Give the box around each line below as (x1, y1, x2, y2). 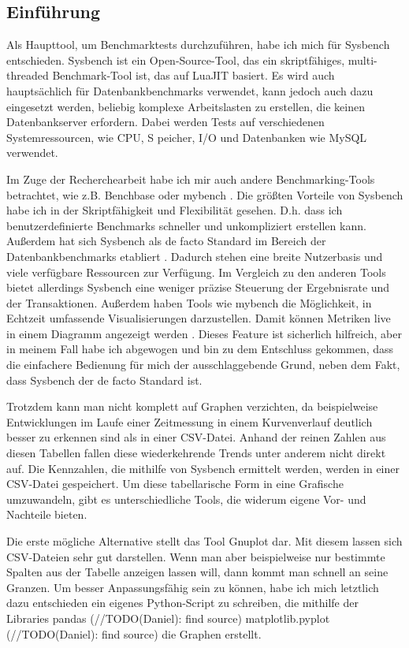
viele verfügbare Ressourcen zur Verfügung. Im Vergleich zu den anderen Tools (6, 263, 386, 280)
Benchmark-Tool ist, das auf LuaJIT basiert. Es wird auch (52, 67, 335, 84)
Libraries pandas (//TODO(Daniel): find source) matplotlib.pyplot (6, 609, 330, 626)
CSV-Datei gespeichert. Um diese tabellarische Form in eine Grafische (6, 475, 344, 492)
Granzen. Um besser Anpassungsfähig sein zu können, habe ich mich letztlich (6, 579, 379, 595)
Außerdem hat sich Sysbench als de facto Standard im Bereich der (6, 233, 326, 249)
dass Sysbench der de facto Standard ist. (6, 371, 203, 388)
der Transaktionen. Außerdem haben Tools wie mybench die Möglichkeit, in (6, 294, 372, 311)
